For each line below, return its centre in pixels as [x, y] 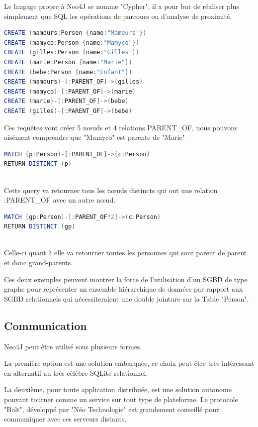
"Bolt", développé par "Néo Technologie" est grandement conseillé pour [112, 409]
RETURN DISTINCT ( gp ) [40, 227]
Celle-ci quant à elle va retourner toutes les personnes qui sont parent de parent [126, 253]
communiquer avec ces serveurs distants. [65, 419]
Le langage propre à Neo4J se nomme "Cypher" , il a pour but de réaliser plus [122, 6]
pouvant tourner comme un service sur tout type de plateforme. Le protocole [121, 399]
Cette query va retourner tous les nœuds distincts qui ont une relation [111, 190]
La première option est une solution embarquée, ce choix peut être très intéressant [129, 363]
